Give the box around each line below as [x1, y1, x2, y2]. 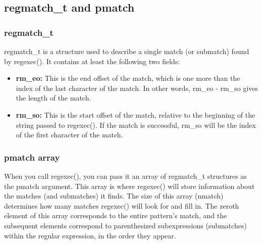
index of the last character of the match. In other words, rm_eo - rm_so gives [16, 82, 258, 93]
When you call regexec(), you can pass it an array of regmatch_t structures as [4, 170, 247, 181]
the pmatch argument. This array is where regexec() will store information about [4, 180, 255, 191]
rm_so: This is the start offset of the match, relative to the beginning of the [16, 109, 255, 120]
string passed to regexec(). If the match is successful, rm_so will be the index [16, 119, 256, 130]
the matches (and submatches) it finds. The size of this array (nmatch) [4, 190, 224, 201]
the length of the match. [16, 92, 91, 103]
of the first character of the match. [16, 129, 123, 140]
